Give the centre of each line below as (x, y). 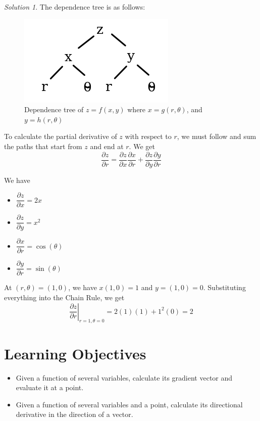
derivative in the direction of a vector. (74, 414)
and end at (107, 146)
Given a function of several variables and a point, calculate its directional (129, 404)
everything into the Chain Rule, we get (64, 297)
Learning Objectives (75, 353)
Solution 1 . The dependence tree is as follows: (75, 7)
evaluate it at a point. (50, 387)
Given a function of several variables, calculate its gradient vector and (124, 377)
